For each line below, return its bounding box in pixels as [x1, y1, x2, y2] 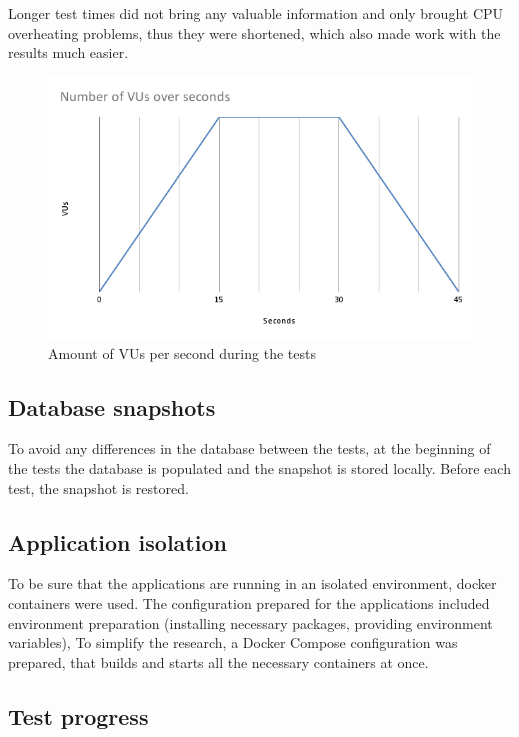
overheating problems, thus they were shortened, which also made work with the [8, 22, 501, 43]
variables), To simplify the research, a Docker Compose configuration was [8, 632, 458, 653]
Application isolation [8, 526, 227, 557]
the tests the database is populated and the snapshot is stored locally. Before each [8, 457, 511, 478]
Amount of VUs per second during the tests [48, 342, 316, 363]
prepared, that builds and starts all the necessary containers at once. [8, 651, 429, 672]
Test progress [8, 700, 149, 731]
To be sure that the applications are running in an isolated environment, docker [8, 573, 497, 594]
